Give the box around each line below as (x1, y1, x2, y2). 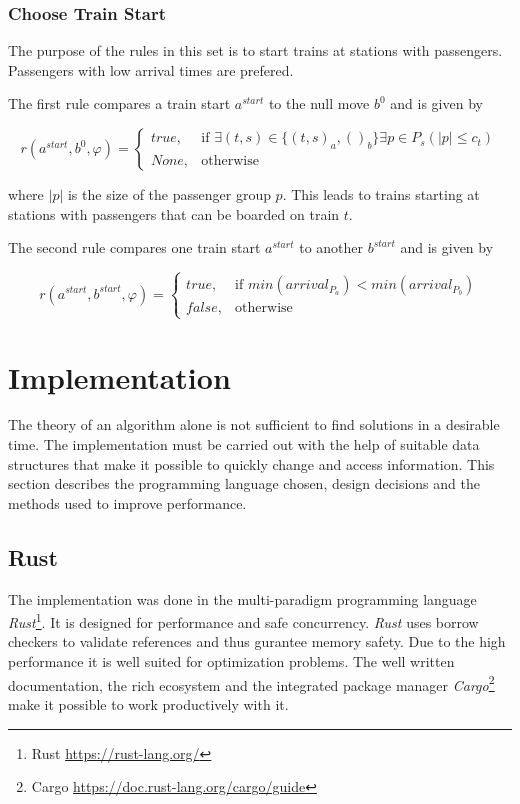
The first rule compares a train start (8, 93, 231, 114)
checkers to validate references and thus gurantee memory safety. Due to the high (8, 631, 506, 652)
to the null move (268, 93, 370, 114)
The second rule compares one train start (8, 237, 261, 258)
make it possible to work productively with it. (8, 693, 289, 714)
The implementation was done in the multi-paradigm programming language (8, 588, 477, 609)
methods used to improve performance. (8, 492, 247, 513)
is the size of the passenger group (67, 184, 271, 204)
